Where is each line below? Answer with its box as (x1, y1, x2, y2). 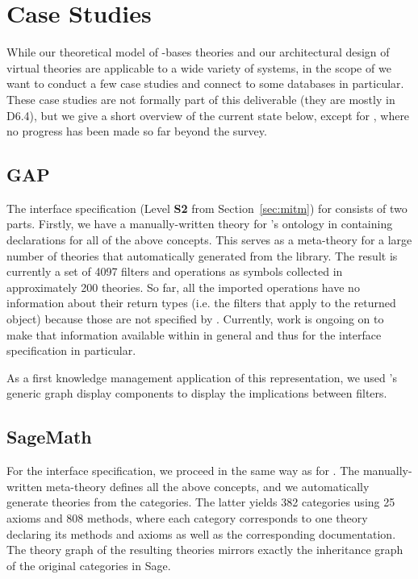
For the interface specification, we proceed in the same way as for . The (6, 462, 360, 479)
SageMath (6, 424, 92, 449)
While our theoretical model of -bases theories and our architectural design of (6, 44, 390, 60)
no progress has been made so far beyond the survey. (6, 123, 267, 140)
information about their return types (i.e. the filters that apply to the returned (6, 294, 396, 311)
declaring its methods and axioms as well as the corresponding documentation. (6, 525, 396, 542)
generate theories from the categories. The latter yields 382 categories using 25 (6, 494, 395, 510)
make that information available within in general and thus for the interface (6, 326, 382, 343)
